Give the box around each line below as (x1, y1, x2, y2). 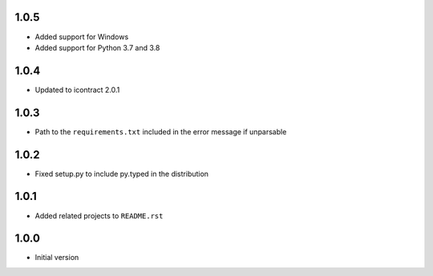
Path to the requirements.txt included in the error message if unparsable (34, 126, 287, 136)
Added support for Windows (34, 32, 129, 42)
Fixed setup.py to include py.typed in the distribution (34, 169, 208, 178)
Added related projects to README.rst (34, 210, 164, 220)
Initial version (34, 253, 79, 262)
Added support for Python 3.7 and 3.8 (34, 42, 160, 52)
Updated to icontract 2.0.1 (34, 85, 120, 94)
